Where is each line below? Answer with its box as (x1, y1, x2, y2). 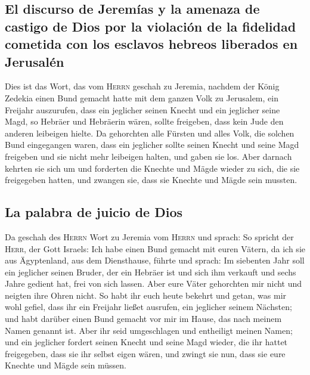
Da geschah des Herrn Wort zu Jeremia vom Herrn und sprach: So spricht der (5, 230, 294, 243)
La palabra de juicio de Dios (5, 203, 182, 221)
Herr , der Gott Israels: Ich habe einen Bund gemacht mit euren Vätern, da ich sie (5, 242, 305, 255)
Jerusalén (5, 52, 64, 70)
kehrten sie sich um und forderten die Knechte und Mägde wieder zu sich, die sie (5, 162, 300, 174)
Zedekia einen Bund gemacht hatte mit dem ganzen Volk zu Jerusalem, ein (5, 91, 278, 104)
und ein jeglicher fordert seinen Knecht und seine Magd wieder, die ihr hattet (5, 336, 288, 348)
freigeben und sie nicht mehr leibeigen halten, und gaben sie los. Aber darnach (5, 150, 292, 162)
